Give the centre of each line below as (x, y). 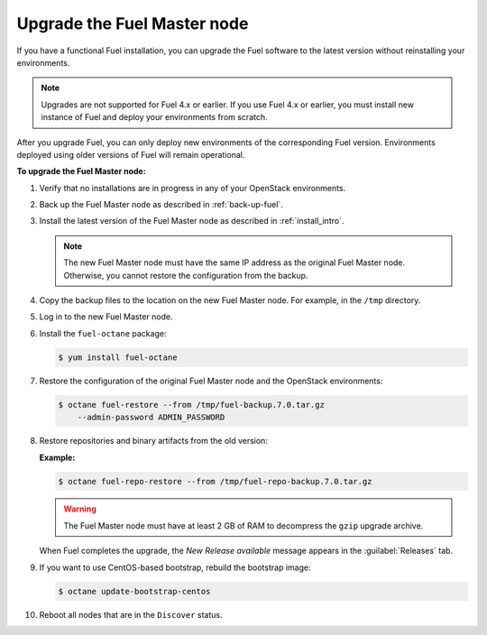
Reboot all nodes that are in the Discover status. (131, 614)
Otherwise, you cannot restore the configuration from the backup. (186, 275)
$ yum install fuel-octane (118, 357)
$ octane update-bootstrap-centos (134, 591)
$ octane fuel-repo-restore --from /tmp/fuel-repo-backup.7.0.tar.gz (215, 481)
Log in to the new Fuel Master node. (106, 317)
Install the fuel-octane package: (103, 333)
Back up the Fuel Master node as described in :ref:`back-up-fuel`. (161, 205)
